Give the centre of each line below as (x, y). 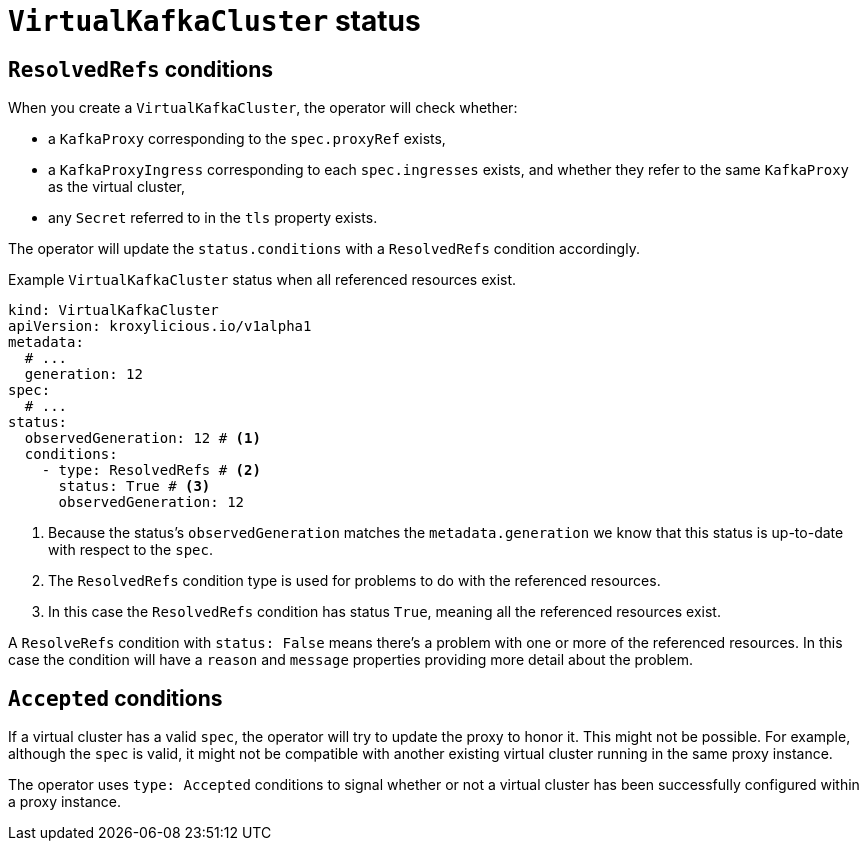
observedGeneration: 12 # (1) (142, 438)
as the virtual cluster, (117, 187)
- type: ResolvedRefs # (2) (151, 470)
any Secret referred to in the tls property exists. (213, 218)
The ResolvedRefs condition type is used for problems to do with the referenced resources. (354, 581)
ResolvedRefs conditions (141, 69)
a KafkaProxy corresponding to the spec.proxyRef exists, (247, 139)
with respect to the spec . (130, 550)
